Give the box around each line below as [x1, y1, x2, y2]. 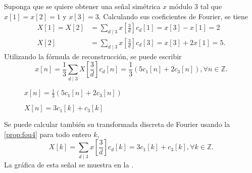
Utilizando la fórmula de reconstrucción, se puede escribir [4, 51, 182, 61]
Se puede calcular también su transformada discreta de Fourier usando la [4, 119, 230, 129]
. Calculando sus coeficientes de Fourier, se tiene [98, 11, 248, 21]
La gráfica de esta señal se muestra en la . [4, 159, 134, 169]
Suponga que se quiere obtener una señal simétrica [4, 1, 161, 11]
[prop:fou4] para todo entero [4, 128, 91, 139]
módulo [169, 1, 192, 11]
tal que [200, 1, 222, 11]
